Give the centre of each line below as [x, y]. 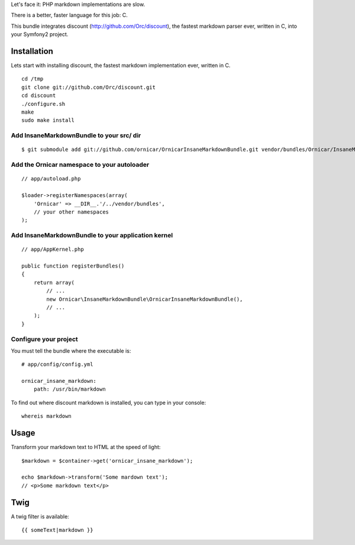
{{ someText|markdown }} [57, 530]
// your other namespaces [71, 212]
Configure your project [44, 339]
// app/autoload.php [51, 179]
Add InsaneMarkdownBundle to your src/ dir [76, 136]
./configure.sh [43, 104]
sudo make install [48, 120]
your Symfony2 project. [40, 34]
